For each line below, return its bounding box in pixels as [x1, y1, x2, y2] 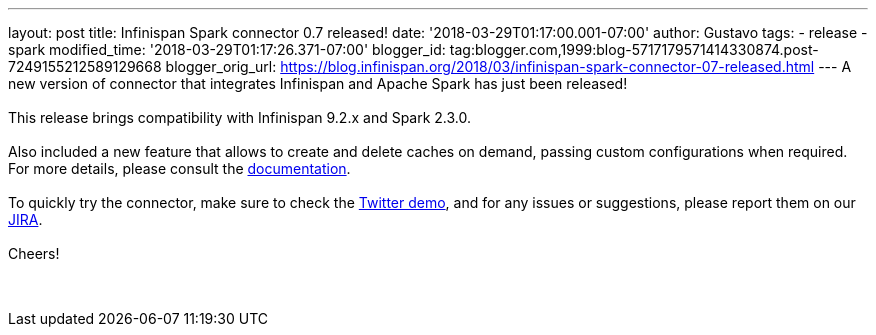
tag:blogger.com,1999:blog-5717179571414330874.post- [449, 41, 819, 58]
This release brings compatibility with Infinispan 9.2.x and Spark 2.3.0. [8, 109, 472, 126]
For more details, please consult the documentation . [8, 160, 351, 177]
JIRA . [8, 211, 43, 228]
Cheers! [8, 245, 60, 262]
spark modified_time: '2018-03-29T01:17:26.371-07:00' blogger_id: [8, 41, 446, 58]
